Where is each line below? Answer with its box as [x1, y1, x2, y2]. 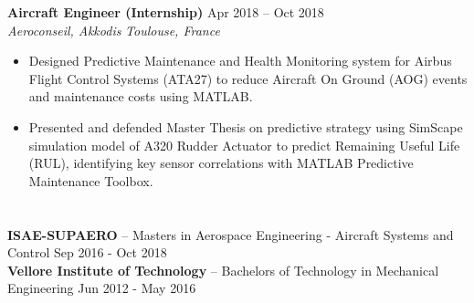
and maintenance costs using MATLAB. [28, 87, 253, 106]
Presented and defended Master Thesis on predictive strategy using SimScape [28, 117, 463, 136]
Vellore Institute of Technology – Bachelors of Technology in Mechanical [7, 260, 439, 279]
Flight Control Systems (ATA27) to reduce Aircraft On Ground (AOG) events [28, 68, 468, 88]
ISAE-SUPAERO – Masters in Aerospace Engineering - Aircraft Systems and [7, 225, 454, 244]
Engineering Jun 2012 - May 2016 [7, 278, 196, 298]
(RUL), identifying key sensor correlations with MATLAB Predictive [28, 153, 414, 172]
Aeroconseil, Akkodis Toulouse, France [7, 20, 220, 39]
